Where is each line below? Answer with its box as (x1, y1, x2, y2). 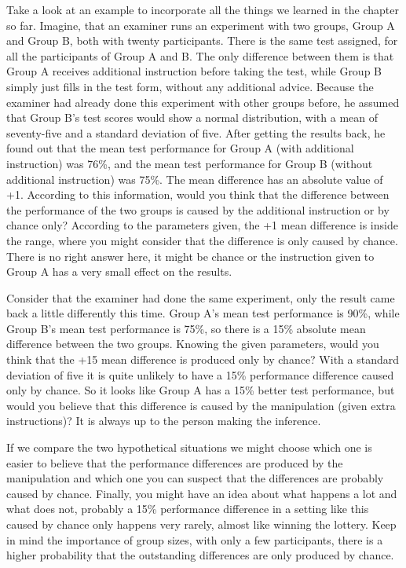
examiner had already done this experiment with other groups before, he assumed (6, 93, 400, 110)
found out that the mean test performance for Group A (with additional (6, 140, 354, 156)
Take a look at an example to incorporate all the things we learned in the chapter (6, 2, 399, 17)
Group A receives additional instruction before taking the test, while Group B (6, 63, 382, 79)
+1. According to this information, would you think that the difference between (6, 186, 390, 203)
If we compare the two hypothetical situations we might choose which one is (6, 439, 372, 456)
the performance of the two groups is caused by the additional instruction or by (6, 201, 390, 218)
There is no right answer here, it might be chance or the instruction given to (6, 247, 375, 264)
